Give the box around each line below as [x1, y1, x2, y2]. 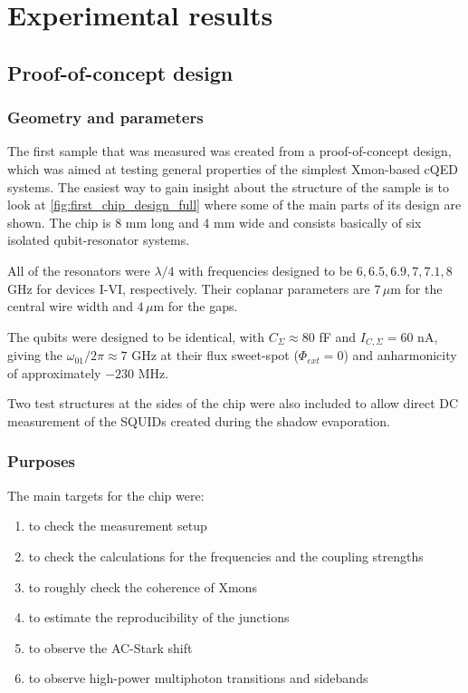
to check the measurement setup [28, 516, 207, 535]
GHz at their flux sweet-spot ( [131, 346, 299, 365]
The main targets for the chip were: [7, 485, 205, 504]
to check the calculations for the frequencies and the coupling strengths [28, 546, 424, 565]
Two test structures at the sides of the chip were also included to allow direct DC [7, 394, 459, 413]
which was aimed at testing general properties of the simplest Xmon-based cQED [7, 159, 458, 178]
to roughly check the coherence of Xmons [28, 577, 257, 596]
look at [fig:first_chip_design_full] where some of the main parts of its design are [7, 195, 462, 214]
